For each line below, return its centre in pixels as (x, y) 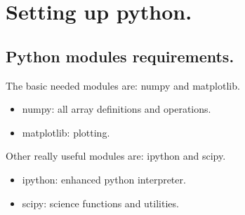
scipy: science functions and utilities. (100, 203)
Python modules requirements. (120, 56)
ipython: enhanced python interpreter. (104, 179)
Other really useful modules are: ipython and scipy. (116, 156)
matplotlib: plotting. (66, 132)
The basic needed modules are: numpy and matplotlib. (123, 85)
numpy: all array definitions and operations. (117, 109)
